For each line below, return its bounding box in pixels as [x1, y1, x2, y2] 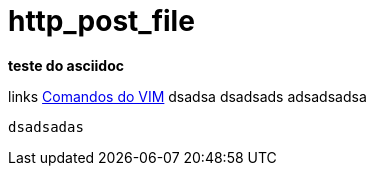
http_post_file [8, 4, 195, 38]
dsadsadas [8, 118, 84, 135]
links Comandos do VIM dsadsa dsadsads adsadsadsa [8, 87, 367, 105]
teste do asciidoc [8, 56, 124, 74]
